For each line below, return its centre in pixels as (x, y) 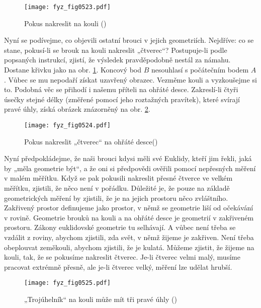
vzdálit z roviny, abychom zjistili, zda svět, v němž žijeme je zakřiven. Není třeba (129, 237)
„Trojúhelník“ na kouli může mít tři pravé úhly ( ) (101, 299)
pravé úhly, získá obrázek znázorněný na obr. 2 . (77, 109)
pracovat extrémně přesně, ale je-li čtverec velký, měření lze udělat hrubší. (118, 266)
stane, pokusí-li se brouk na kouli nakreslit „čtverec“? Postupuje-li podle (116, 50)
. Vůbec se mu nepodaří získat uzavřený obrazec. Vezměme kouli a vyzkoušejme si (130, 79)
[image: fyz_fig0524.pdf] (67, 125)
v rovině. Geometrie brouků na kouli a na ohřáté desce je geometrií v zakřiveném (129, 217)
